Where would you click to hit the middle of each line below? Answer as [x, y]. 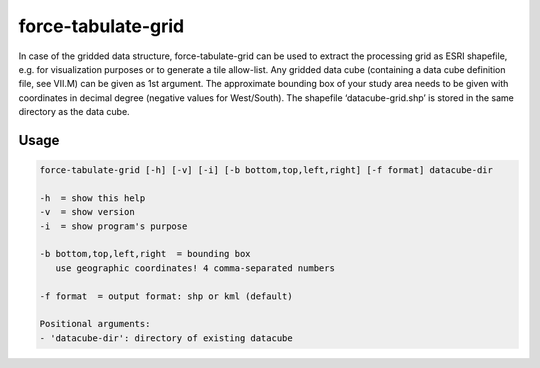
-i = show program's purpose [113, 226]
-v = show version [87, 212]
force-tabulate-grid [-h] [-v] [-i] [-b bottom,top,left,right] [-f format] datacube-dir [266, 170]
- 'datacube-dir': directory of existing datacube [166, 338]
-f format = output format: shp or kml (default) [166, 296]
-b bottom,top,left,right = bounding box [145, 254]
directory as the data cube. [74, 112]
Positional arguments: [95, 324]
